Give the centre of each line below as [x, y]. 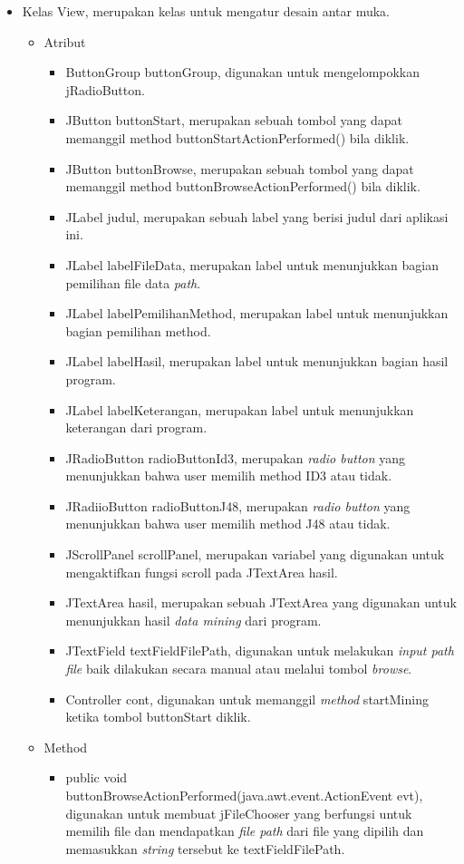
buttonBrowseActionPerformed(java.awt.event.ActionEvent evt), [244, 795]
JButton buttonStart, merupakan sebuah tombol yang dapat [234, 120]
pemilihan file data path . [133, 282]
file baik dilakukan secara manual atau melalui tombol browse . [239, 669]
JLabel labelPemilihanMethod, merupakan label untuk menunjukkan [257, 313]
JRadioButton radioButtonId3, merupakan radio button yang [236, 457]
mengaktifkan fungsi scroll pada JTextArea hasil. [202, 572]
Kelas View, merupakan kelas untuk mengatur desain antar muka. [206, 11]
